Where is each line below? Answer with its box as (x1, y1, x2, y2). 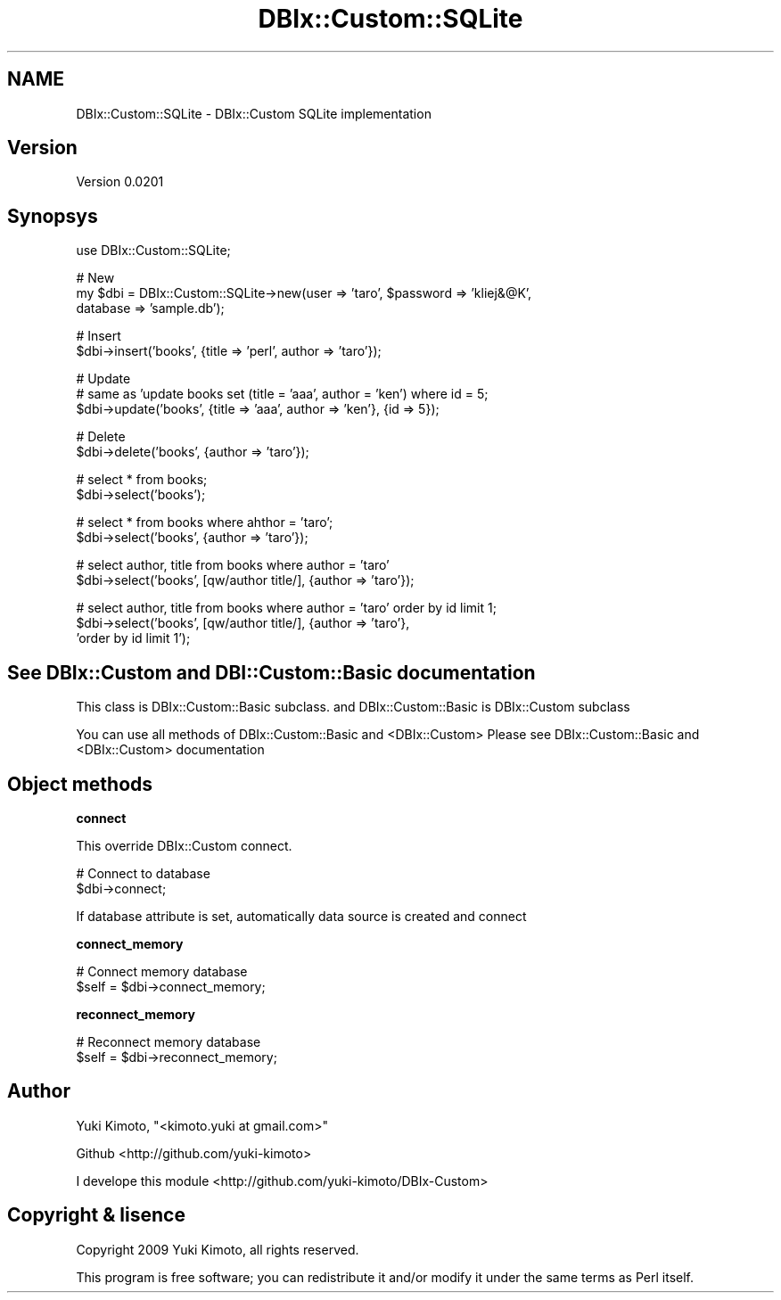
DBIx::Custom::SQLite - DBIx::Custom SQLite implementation (76, 105, 432, 121)
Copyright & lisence (7, 1204, 185, 1227)
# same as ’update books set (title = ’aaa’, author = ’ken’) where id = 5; (76, 386, 489, 402)
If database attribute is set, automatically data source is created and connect (76, 908, 527, 924)
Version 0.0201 (76, 174, 164, 190)
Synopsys (7, 204, 98, 227)
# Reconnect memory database (76, 1033, 261, 1049)
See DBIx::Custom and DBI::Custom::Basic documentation (7, 661, 536, 684)
